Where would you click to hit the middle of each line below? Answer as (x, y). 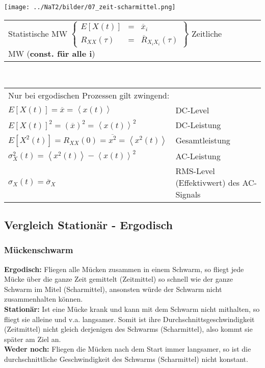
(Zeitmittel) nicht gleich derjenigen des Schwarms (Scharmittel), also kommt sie (128, 329)
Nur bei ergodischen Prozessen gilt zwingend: (89, 95)
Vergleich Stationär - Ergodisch (89, 224)
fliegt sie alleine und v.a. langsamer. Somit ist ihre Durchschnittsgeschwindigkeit (129, 319)
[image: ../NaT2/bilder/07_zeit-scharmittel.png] (90, 7)
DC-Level (192, 110)
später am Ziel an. (33, 339)
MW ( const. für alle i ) (52, 53)
